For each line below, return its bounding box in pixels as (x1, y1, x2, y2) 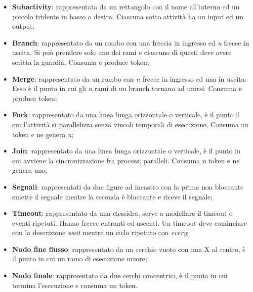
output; (12, 21, 35, 31)
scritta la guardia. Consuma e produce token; (12, 56, 149, 67)
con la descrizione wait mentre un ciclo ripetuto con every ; (12, 227, 189, 238)
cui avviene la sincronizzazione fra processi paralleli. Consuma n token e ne (12, 155, 240, 165)
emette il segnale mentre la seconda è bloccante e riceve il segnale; (12, 191, 212, 201)
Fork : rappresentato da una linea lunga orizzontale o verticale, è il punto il (12, 109, 240, 120)
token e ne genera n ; (12, 129, 74, 139)
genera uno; (12, 165, 47, 175)
